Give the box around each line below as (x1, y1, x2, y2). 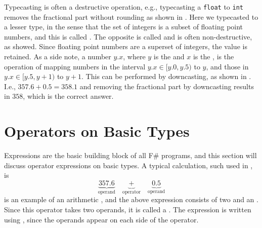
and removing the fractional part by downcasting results (79, 81, 254, 91)
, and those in (206, 61, 249, 71)
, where (123, 51, 146, 62)
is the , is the (193, 51, 234, 62)
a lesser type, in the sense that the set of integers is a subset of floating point (4, 21, 243, 32)
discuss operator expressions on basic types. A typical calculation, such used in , (4, 160, 253, 170)
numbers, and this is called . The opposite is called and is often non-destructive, (4, 31, 252, 42)
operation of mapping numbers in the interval (4, 61, 146, 71)
